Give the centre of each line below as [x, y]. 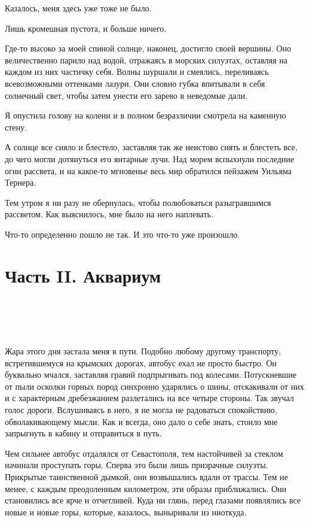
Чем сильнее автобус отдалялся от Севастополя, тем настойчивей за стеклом [144, 453]
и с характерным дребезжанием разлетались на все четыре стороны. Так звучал [149, 398]
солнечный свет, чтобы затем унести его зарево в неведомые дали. [126, 95]
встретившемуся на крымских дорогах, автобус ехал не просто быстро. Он [141, 362]
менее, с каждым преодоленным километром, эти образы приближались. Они [146, 488]
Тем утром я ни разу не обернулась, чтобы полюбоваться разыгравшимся [138, 202]
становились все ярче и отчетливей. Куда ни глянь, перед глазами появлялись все [153, 500]
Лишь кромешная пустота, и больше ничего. [86, 28]
